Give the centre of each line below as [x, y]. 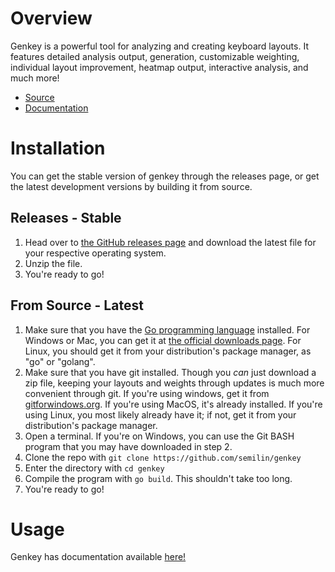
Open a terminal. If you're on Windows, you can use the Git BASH [159, 436]
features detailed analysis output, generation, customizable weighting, [155, 56]
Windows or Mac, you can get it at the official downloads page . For [163, 340]
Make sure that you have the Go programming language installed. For [167, 329]
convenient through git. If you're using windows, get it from [147, 393]
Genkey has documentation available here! [98, 557]
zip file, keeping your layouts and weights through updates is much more [174, 383]
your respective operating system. [95, 253]
